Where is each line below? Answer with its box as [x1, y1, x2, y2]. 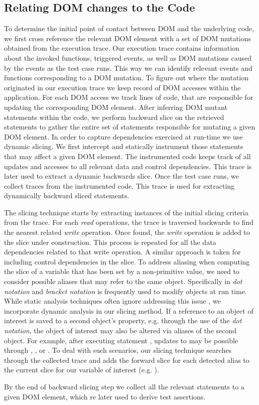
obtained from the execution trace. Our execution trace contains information [4, 43, 239, 53]
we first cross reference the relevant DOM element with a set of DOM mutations [4, 33, 251, 43]
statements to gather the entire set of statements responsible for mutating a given [4, 121, 255, 132]
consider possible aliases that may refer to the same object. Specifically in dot [4, 276, 242, 287]
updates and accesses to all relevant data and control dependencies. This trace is [4, 161, 252, 171]
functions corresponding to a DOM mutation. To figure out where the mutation [4, 72, 249, 83]
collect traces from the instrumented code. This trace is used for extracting [4, 180, 235, 191]
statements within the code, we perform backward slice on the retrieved [4, 111, 224, 122]
